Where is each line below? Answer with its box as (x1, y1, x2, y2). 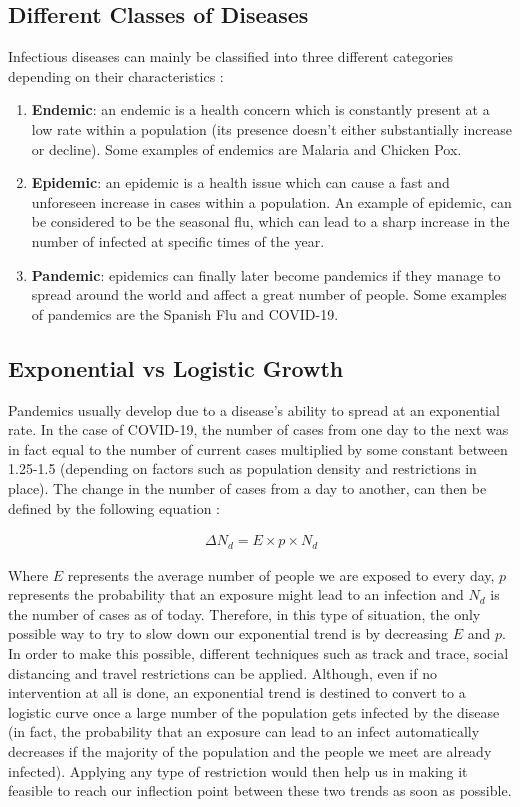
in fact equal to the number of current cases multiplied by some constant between (8, 438, 508, 459)
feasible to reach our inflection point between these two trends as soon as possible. (8, 780, 512, 801)
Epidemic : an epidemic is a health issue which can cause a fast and (31, 172, 450, 193)
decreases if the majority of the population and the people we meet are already (8, 740, 492, 761)
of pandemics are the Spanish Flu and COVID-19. (31, 303, 339, 324)
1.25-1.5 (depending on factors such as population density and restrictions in (8, 458, 477, 479)
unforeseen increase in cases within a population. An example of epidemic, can (31, 191, 512, 212)
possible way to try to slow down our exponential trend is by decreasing (8, 623, 448, 644)
